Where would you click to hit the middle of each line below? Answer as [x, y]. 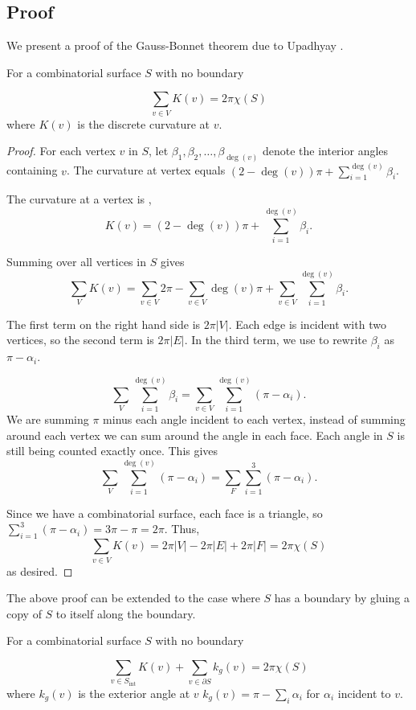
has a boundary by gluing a [342, 598]
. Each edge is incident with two [307, 324]
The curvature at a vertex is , [79, 199]
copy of [24, 613]
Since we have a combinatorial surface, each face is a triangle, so [165, 513]
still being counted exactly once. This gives [112, 451]
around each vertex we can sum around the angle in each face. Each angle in [195, 435]
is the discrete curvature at [144, 123]
